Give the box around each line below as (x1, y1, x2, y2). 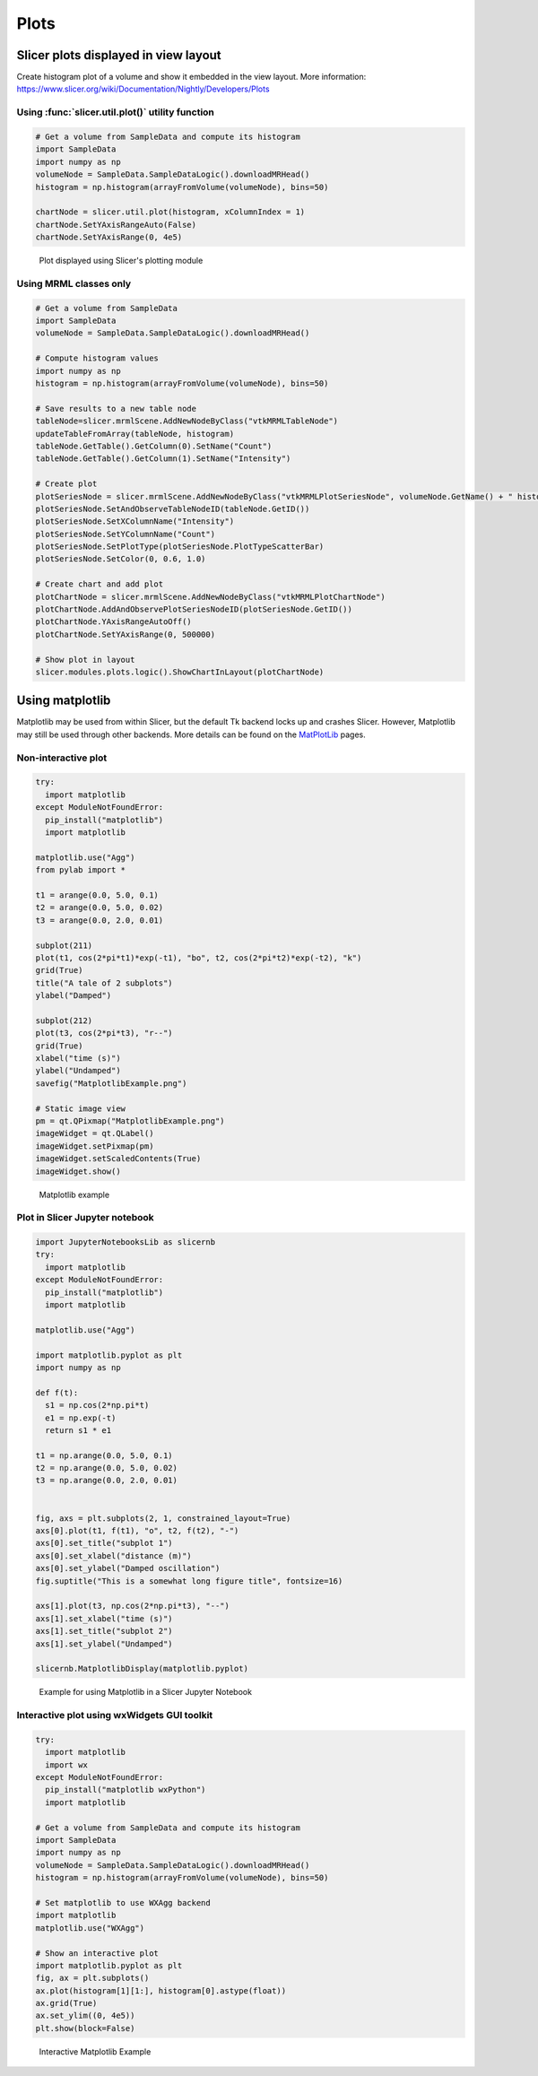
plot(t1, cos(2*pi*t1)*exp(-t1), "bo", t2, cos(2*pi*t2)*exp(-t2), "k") (35, 952, 362, 963)
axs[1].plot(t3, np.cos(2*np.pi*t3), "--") (35, 1601, 230, 1611)
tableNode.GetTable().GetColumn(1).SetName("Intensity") (35, 454, 291, 464)
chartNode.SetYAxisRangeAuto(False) (35, 220, 197, 230)
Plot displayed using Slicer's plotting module (39, 256, 204, 266)
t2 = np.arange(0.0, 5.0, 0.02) (35, 1463, 178, 1473)
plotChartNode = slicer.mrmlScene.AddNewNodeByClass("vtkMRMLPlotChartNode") (35, 592, 386, 602)
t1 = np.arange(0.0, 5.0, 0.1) (35, 1450, 174, 1461)
